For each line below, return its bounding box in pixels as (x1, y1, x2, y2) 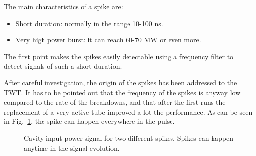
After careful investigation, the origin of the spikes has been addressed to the (4, 77, 237, 87)
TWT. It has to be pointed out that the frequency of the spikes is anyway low (4, 87, 241, 97)
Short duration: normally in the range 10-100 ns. (15, 18, 163, 28)
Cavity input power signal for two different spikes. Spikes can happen (24, 132, 233, 143)
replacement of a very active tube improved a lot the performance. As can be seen (4, 106, 253, 117)
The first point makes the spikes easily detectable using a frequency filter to (4, 51, 234, 61)
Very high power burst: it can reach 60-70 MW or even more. (15, 35, 201, 45)
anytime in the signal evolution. (24, 142, 120, 153)
